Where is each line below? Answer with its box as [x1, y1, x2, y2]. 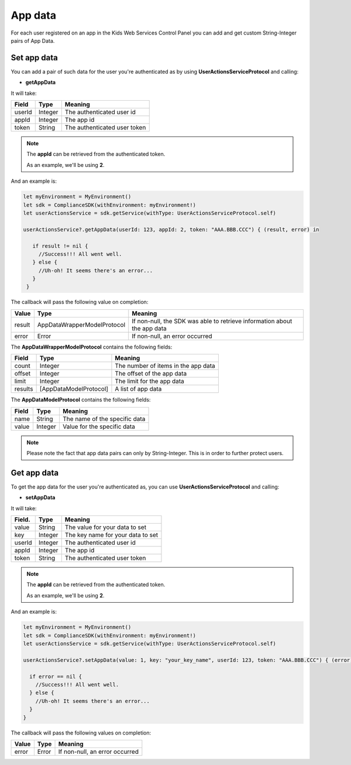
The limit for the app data [115, 377, 184, 385]
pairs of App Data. [11, 37, 55, 44]
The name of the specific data [62, 415, 146, 423]
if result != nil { [32, 243, 88, 249]
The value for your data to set [64, 523, 146, 531]
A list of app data [115, 385, 162, 393]
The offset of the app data [115, 370, 187, 378]
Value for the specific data [62, 422, 136, 431]
